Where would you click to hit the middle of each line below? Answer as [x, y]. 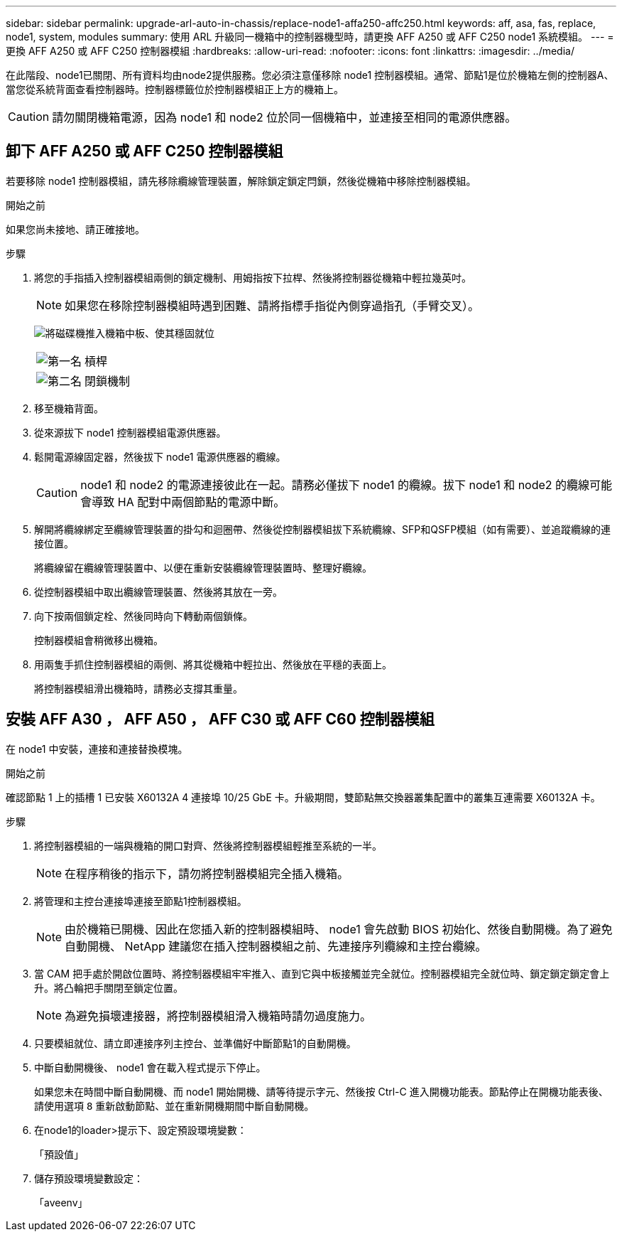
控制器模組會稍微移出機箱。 [99, 640]
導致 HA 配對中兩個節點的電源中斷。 [189, 502]
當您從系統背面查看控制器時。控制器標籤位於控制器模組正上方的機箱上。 [175, 89]
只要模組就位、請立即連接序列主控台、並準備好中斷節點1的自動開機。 [195, 1043]
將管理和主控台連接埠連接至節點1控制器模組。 [141, 901]
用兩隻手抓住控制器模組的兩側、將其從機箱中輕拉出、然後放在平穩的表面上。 [213, 664]
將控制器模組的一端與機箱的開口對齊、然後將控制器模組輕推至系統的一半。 [208, 845]
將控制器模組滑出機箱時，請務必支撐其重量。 [138, 688]
